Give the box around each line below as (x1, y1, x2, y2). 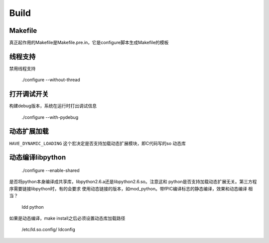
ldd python (21, 204, 44, 210)
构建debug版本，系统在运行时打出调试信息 (9, 103, 97, 109)
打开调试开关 (9, 90, 49, 98)
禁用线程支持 (9, 65, 36, 72)
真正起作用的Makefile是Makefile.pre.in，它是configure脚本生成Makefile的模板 (9, 40, 169, 46)
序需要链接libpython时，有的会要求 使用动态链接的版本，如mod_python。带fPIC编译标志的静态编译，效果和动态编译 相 (9, 185, 253, 191)
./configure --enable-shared (21, 167, 80, 173)
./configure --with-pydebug (21, 114, 79, 120)
